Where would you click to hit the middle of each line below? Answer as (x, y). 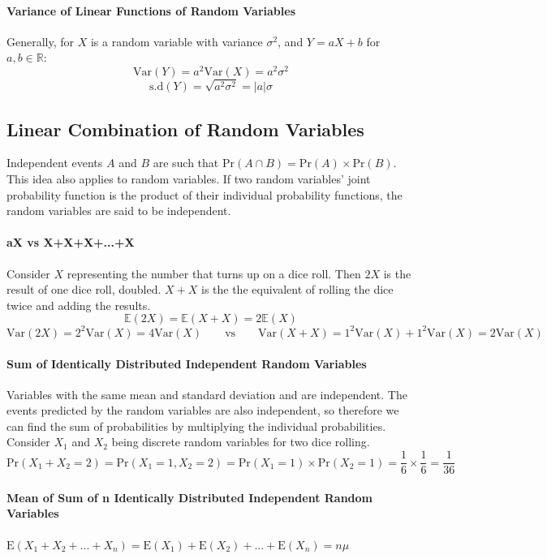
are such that (186, 163)
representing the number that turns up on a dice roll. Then (214, 273)
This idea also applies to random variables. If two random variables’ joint (189, 179)
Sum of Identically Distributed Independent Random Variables (187, 363)
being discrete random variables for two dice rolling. (241, 442)
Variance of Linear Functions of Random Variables (151, 10)
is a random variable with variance (177, 41)
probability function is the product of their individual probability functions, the (205, 194)
